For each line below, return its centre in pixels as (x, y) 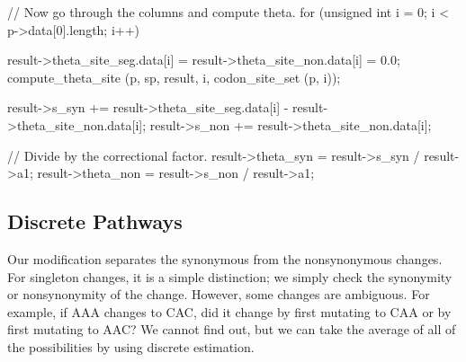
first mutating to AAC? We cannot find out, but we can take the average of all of (232, 329)
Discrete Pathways (95, 221)
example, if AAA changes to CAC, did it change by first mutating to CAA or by (229, 311)
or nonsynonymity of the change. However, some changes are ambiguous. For (219, 294)
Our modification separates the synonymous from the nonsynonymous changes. (225, 258)
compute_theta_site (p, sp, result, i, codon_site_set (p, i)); (174, 77)
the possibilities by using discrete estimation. (131, 346)
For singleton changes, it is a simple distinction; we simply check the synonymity (230, 276)
